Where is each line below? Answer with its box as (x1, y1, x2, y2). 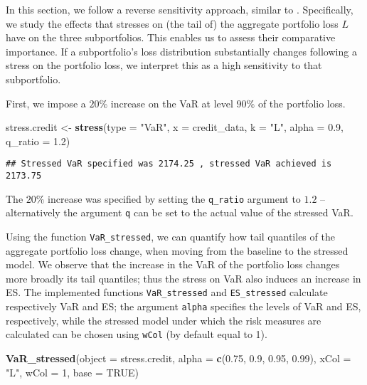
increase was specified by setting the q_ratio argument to (48, 191, 301, 206)
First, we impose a (6, 95, 86, 110)
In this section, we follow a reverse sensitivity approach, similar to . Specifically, (6, 2, 353, 16)
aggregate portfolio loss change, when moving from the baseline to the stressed (6, 243, 349, 258)
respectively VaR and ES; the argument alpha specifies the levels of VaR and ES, (6, 299, 361, 314)
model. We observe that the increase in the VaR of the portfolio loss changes (6, 257, 340, 272)
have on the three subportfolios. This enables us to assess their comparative (6, 30, 336, 45)
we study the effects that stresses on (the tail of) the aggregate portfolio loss (6, 16, 339, 31)
